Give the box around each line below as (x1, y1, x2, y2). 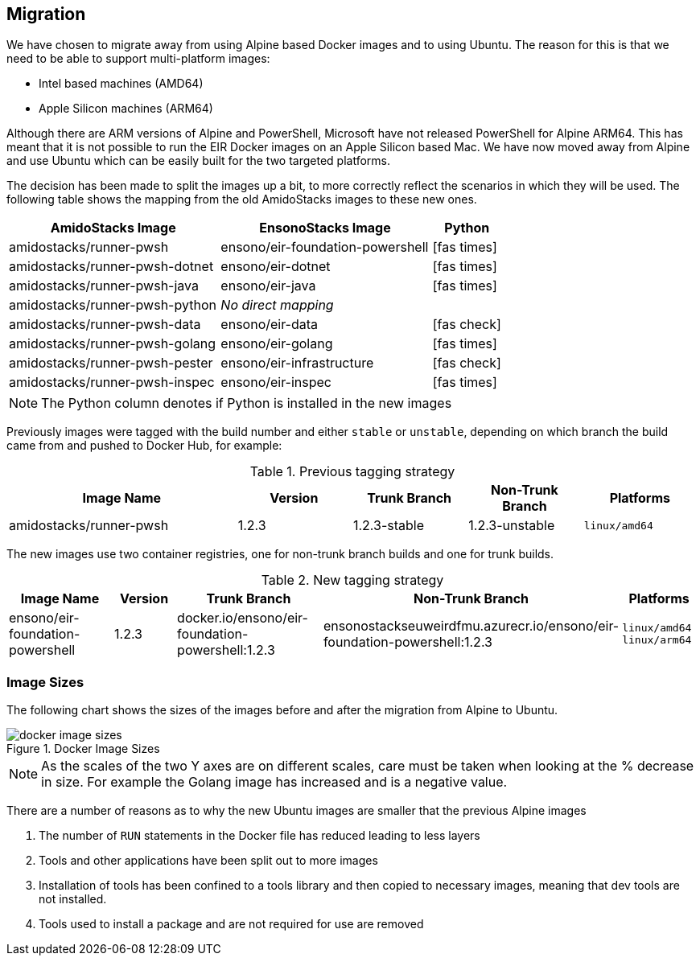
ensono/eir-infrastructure (220, 355, 374, 372)
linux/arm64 (622, 634, 692, 647)
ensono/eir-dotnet (220, 258, 331, 275)
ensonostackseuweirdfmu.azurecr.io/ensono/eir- (323, 618, 620, 635)
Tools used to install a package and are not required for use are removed (39, 917, 424, 931)
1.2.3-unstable (468, 517, 555, 534)
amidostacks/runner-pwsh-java (9, 277, 199, 294)
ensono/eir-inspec (220, 374, 331, 391)
